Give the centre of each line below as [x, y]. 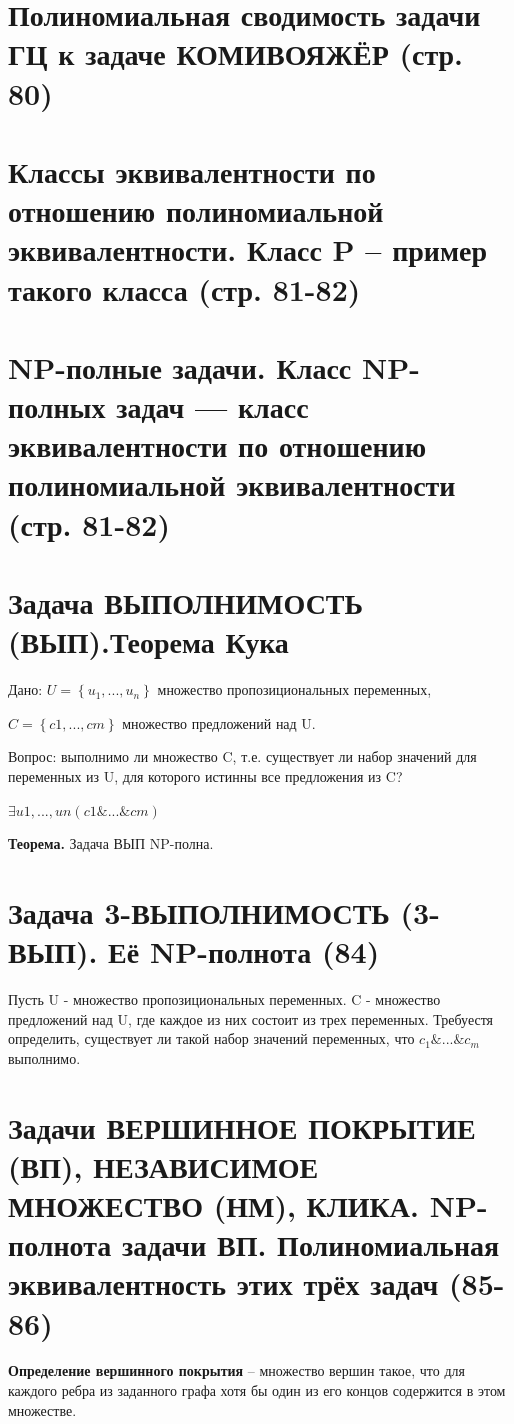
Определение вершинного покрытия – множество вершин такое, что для [236, 1370]
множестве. [42, 1409]
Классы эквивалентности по [192, 170]
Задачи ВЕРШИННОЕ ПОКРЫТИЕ [242, 1126]
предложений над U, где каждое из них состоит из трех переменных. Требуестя [251, 1018]
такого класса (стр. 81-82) [184, 288]
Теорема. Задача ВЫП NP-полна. [111, 843]
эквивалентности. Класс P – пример [248, 249]
